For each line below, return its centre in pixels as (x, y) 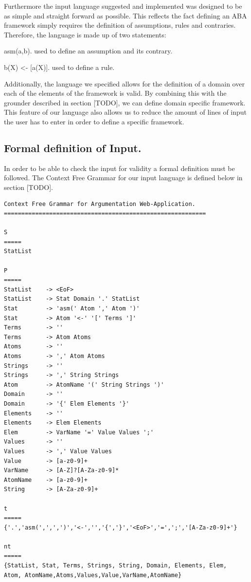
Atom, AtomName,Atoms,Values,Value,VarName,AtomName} (93, 575)
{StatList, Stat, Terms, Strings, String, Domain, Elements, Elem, (116, 566)
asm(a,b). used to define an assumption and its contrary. (88, 51)
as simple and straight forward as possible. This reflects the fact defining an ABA (125, 15)
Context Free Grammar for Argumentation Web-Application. (100, 204)
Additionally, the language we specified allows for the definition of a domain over (124, 83)
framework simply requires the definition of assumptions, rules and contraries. (120, 25)
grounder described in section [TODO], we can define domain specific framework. (125, 102)
